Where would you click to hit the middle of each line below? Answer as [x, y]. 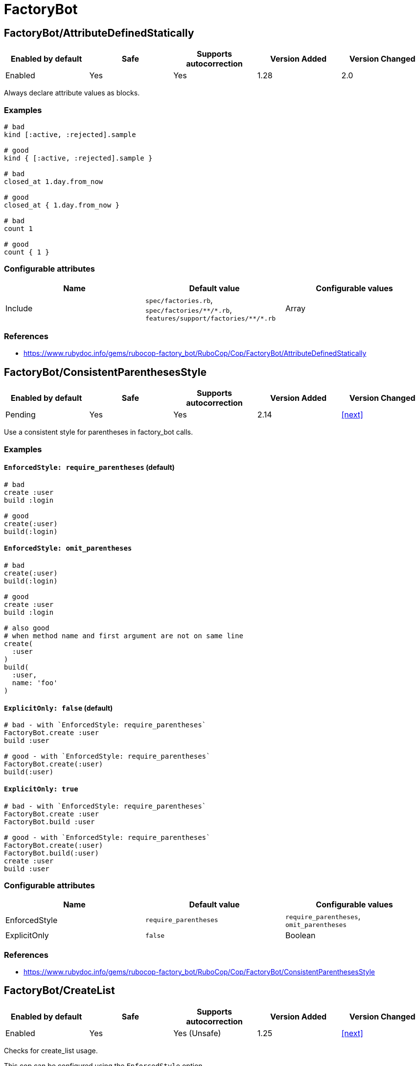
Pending [21, 415]
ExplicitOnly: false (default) [58, 708]
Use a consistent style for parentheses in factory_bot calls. [98, 432]
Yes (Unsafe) [197, 1033]
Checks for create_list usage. [51, 1050]
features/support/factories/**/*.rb [210, 318]
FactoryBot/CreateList [59, 991]
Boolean [300, 936]
